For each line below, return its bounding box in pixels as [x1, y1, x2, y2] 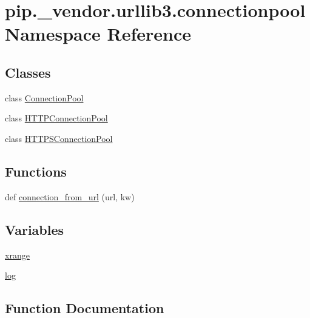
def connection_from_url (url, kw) [5, 190, 135, 203]
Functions [5, 161, 67, 180]
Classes [5, 63, 51, 81]
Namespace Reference [5, 21, 191, 46]
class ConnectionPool [5, 91, 84, 104]
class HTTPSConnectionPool [5, 132, 113, 144]
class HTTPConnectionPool [5, 112, 108, 124]
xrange [5, 248, 30, 261]
